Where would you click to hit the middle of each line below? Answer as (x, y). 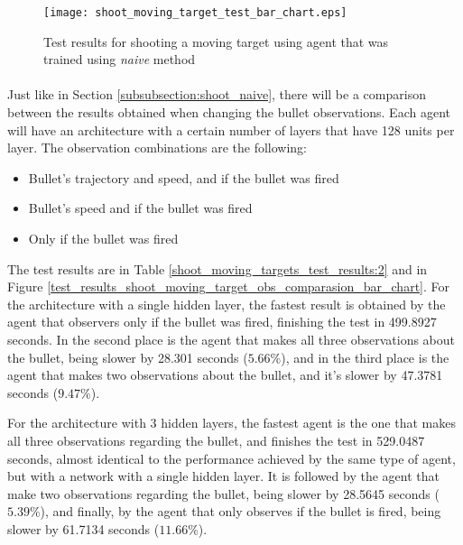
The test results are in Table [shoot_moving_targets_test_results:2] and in (218, 268)
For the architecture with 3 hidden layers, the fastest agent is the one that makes (231, 423)
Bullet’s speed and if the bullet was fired (140, 208)
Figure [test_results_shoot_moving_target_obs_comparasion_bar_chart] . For (229, 286)
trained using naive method (120, 59)
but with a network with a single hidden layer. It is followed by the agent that (223, 476)
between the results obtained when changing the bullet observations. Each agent (229, 112)
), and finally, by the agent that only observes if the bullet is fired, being (241, 511)
